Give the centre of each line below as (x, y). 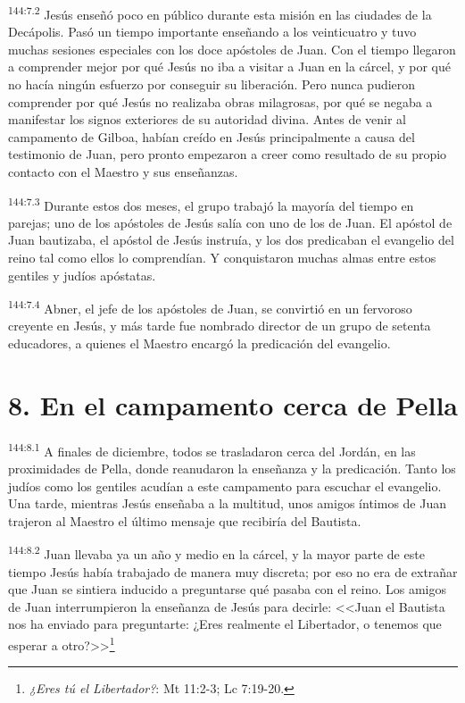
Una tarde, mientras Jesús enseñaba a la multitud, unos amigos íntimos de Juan (227, 503)
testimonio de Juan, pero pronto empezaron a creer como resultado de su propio (228, 154)
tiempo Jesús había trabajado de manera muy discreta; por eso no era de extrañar (233, 571)
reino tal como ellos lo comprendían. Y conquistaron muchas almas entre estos (222, 258)
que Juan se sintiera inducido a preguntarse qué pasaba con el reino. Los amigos (227, 589)
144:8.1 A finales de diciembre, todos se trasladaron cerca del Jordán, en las (212, 449)
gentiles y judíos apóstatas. (82, 275)
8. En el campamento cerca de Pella (233, 404)
